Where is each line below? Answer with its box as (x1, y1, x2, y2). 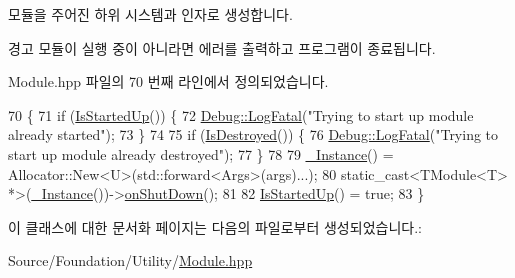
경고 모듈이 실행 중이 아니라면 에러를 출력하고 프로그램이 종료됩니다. (8, 37, 436, 58)
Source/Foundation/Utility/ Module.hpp (8, 250, 253, 271)
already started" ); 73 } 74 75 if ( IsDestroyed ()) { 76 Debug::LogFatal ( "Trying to (8, 124, 499, 145)
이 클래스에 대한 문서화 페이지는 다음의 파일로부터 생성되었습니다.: (8, 216, 422, 237)
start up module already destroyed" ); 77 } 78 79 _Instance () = (8, 143, 394, 164)
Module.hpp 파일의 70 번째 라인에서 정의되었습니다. (8, 71, 329, 92)
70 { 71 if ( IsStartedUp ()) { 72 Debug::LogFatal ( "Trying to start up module (8, 104, 474, 125)
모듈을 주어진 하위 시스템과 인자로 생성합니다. (8, 4, 293, 24)
